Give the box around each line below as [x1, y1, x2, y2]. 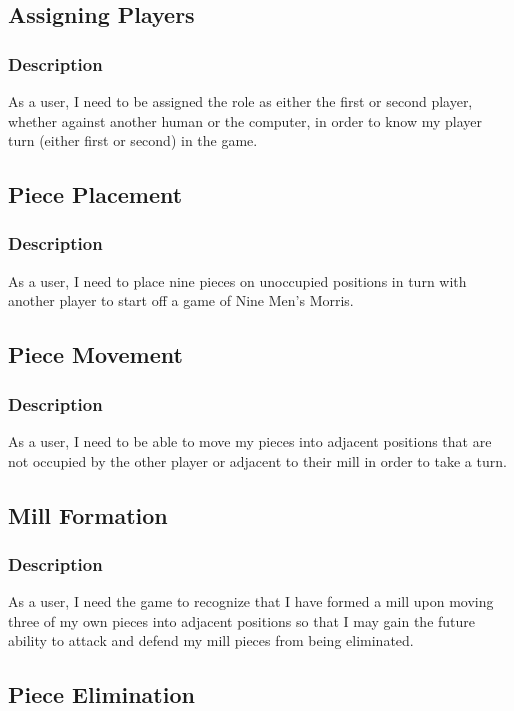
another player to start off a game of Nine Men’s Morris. [8, 290, 354, 311]
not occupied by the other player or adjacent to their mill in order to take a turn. [8, 450, 507, 471]
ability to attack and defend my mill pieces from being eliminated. [8, 630, 414, 651]
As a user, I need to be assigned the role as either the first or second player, [8, 91, 473, 111]
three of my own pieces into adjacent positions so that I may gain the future [8, 610, 476, 631]
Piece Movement [8, 339, 183, 370]
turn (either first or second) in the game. [8, 130, 258, 151]
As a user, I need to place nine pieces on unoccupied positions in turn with [8, 270, 467, 291]
